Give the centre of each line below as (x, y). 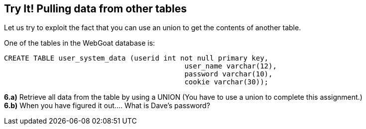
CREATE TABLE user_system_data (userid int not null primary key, (136, 58)
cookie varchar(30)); (227, 82)
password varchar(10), (229, 74)
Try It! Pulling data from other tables (96, 9)
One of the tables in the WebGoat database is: (80, 43)
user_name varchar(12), (231, 66)
